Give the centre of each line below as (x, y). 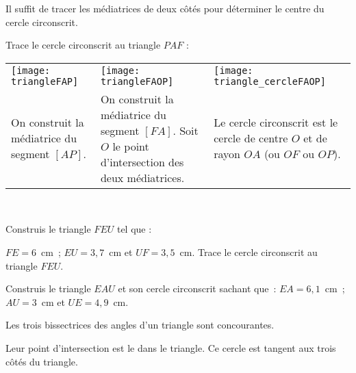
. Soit (186, 130)
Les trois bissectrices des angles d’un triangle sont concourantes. (140, 325)
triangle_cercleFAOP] (270, 81)
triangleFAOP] (137, 81)
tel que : (134, 229)
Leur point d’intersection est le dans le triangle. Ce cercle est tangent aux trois (171, 347)
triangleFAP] (45, 81)
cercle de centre (251, 138)
